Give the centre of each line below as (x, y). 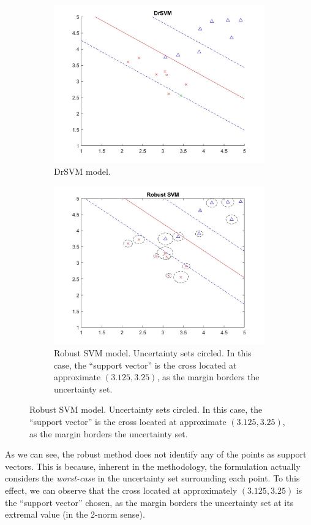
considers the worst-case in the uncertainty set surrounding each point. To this (152, 478)
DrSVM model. (82, 171)
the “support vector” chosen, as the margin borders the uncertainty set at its (149, 502)
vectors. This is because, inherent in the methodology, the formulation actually (153, 466)
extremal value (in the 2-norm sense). (75, 514)
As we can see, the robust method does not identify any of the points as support (156, 454)
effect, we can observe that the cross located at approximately (121, 490)
